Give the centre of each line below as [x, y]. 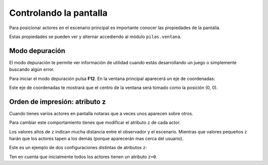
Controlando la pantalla [58, 13]
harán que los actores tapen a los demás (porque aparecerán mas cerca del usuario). [96, 139]
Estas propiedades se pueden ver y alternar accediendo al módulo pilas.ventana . [95, 37]
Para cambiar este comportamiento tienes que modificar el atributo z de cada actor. [95, 123]
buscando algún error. [32, 70]
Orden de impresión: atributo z [58, 102]
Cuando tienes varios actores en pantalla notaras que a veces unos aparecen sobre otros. [101, 113]
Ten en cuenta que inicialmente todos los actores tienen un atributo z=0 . [83, 157]
